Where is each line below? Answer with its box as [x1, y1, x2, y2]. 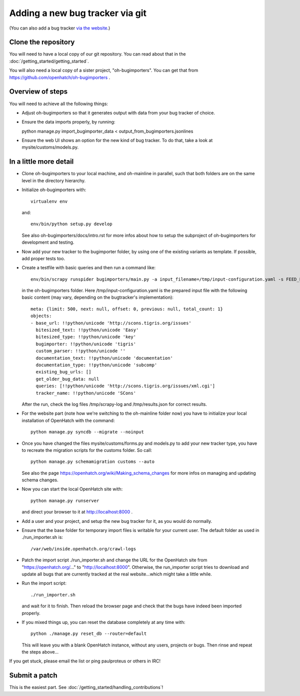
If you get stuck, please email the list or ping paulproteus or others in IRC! [9, 658, 161, 664]
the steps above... [21, 649, 59, 655]
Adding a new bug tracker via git [9, 8, 147, 19]
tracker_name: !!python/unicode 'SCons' [35, 390, 136, 396]
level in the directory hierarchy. [21, 178, 86, 184]
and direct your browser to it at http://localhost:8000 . [21, 509, 132, 515]
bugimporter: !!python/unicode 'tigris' [35, 341, 136, 347]
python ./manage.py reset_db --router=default [30, 631, 147, 636]
